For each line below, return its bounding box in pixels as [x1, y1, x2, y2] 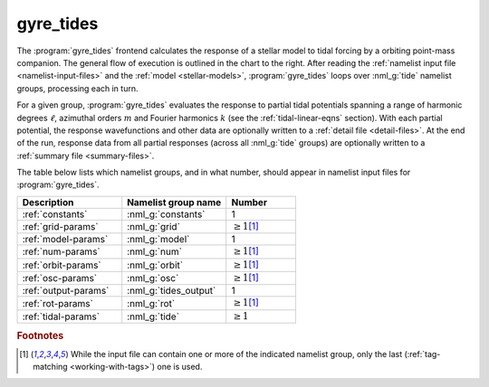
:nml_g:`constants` [127, 208, 206, 221]
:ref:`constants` [22, 208, 88, 221]
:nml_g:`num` [127, 245, 183, 258]
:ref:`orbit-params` [22, 259, 101, 271]
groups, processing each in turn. [16, 82, 139, 94]
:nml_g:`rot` [127, 297, 176, 309]
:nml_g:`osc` [127, 272, 179, 285]
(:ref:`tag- [404, 348, 441, 359]
